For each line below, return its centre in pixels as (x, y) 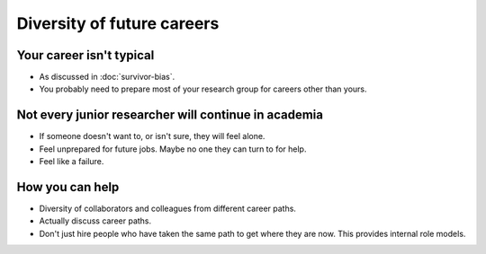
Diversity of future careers (118, 23)
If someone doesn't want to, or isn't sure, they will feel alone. (152, 136)
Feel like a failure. (72, 162)
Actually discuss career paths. (95, 221)
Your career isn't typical (85, 55)
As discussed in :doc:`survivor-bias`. (107, 77)
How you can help (68, 187)
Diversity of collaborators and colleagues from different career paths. (168, 209)
